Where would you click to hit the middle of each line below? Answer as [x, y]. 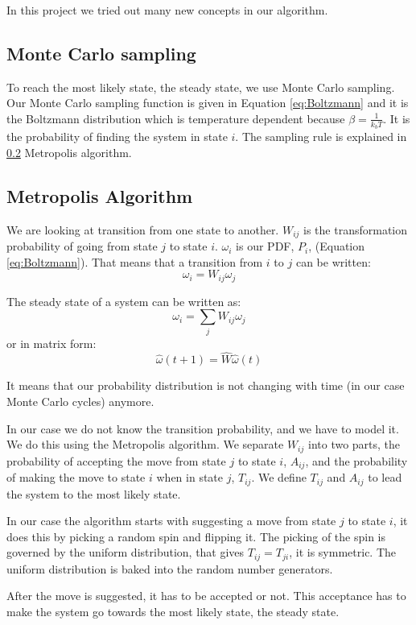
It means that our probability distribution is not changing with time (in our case [206, 385]
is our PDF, [265, 246]
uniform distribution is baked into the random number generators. [170, 568]
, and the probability [356, 460]
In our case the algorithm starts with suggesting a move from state [171, 521]
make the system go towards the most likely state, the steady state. [173, 611]
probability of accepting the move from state [116, 460]
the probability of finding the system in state [117, 137]
